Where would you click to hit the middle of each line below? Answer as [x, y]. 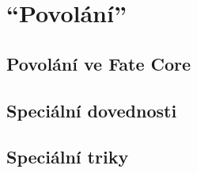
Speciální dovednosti [92, 110]
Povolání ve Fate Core [99, 63]
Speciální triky [68, 157]
